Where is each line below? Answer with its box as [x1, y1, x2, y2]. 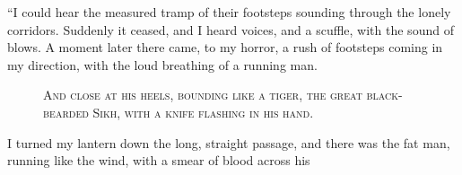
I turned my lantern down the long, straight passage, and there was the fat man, [7, 133, 450, 152]
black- [366, 85, 403, 104]
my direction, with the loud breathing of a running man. [7, 55, 318, 74]
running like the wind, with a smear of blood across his [7, 151, 310, 170]
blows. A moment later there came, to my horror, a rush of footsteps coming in [7, 38, 443, 57]
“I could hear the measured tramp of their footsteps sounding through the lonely [7, 3, 451, 21]
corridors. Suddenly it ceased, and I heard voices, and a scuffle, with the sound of [7, 20, 454, 39]
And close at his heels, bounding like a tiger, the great [43, 85, 362, 104]
